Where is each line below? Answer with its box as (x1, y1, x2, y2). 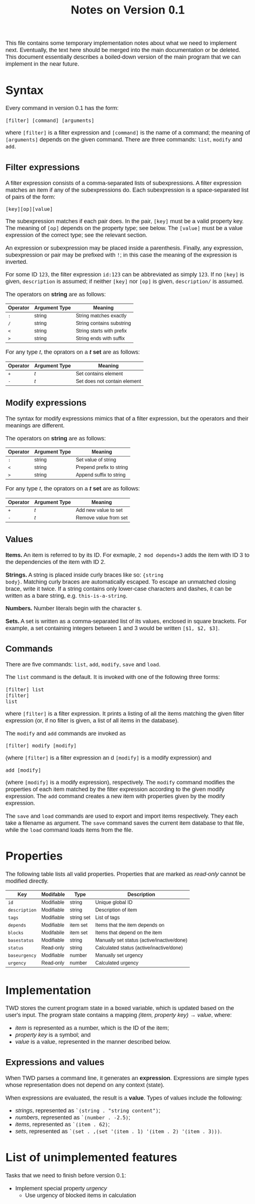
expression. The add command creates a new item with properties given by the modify (5, 792, 225, 800)
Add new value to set (75, 507, 123, 513)
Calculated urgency (95, 960, 139, 966)
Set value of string (75, 457, 116, 463)
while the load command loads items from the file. (5, 826, 133, 833)
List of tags (95, 914, 120, 921)
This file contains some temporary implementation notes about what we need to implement (5, 39, 237, 47)
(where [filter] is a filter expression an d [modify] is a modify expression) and (5, 754, 212, 762)
